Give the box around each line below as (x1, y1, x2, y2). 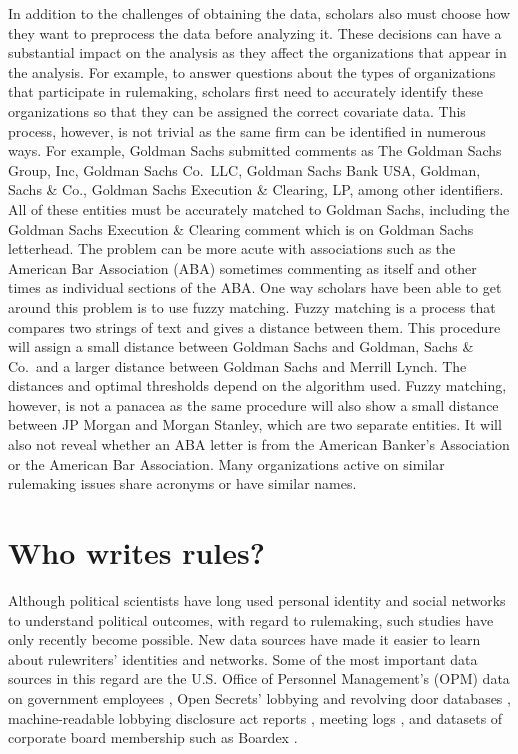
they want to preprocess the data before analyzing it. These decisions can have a (8, 22, 502, 43)
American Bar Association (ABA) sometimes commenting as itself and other (8, 257, 477, 278)
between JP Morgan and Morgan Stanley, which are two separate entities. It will (8, 414, 502, 435)
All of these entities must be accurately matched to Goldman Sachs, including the (8, 198, 510, 219)
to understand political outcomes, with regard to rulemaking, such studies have (8, 609, 494, 630)
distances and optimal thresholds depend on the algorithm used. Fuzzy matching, (8, 375, 507, 396)
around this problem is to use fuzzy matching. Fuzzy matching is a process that (8, 296, 496, 317)
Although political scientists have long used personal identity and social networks (8, 589, 506, 610)
